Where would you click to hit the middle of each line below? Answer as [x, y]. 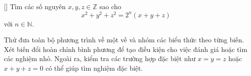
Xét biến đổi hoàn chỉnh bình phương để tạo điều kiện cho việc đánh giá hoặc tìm [126, 49]
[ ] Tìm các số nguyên [35, 6]
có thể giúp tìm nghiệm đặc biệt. [94, 68]
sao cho [110, 6]
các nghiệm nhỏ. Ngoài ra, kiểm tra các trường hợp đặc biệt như [100, 58]
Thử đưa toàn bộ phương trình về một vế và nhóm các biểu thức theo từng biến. [124, 40]
